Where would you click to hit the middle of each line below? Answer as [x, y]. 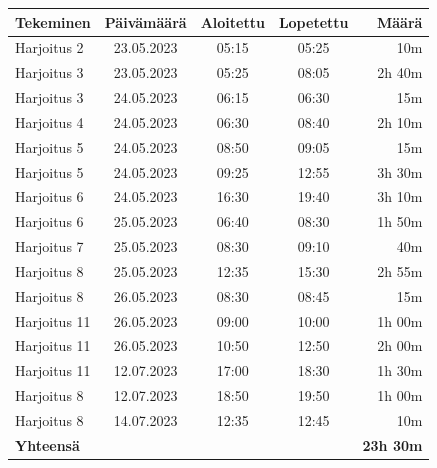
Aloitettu [232, 21]
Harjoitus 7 [49, 246]
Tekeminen [53, 21]
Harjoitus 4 [49, 121]
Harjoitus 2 [49, 47]
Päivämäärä [145, 21]
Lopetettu [313, 21]
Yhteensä [47, 444]
